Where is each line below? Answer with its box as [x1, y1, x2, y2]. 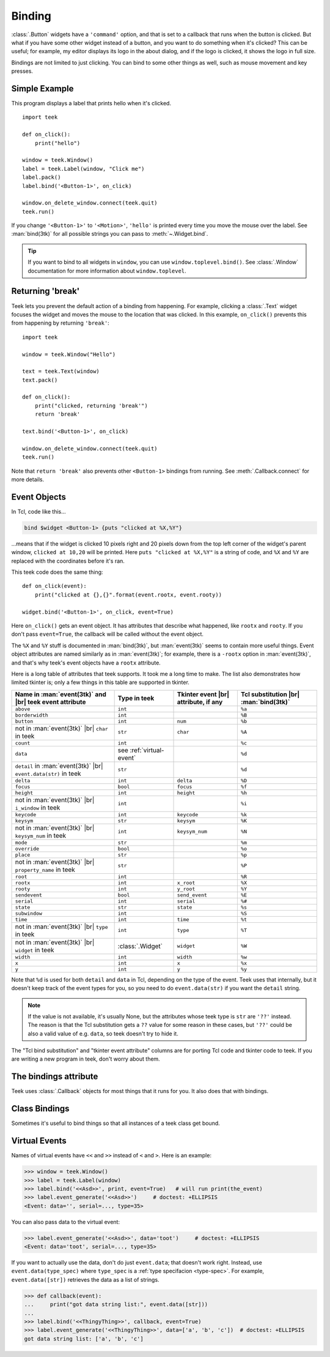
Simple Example [11, 83, 74, 94]
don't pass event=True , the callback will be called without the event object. [11, 631, 204, 638]
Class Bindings [11, 1103, 70, 1114]
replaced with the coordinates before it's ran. [11, 557, 125, 565]
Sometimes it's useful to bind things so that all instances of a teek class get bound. [11, 1119, 220, 1127]
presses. [11, 67, 34, 75]
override [15, 845, 40, 852]
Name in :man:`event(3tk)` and [15, 690, 107, 698]
